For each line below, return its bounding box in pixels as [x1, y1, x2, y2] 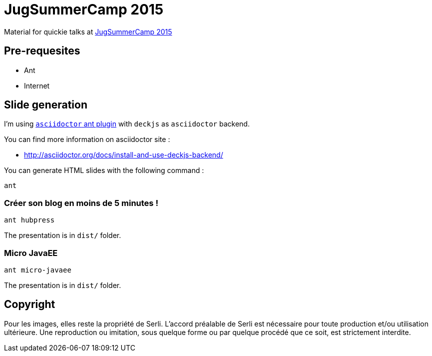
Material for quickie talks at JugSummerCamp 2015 [4, 27, 172, 36]
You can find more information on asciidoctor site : [4, 135, 170, 144]
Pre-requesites [4, 44, 80, 57]
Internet [24, 81, 50, 90]
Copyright [4, 298, 55, 311]
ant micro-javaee [4, 265, 71, 274]
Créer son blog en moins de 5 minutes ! [4, 197, 158, 208]
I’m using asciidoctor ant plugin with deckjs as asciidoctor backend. [4, 119, 250, 128]
